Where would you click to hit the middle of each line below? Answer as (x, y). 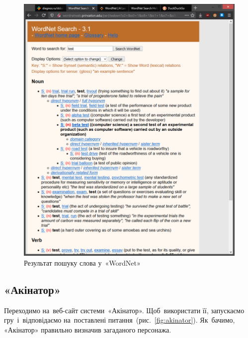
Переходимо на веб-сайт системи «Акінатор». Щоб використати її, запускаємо (124, 310)
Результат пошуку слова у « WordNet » (82, 262)
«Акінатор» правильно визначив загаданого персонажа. (88, 329)
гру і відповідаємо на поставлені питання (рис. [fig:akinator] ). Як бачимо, (120, 320)
